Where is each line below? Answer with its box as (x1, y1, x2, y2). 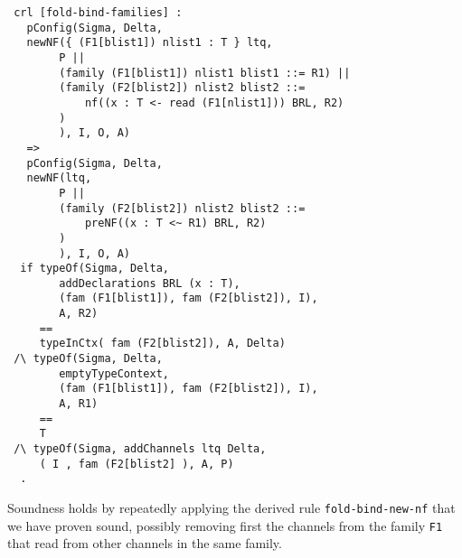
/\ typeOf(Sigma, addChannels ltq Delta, (14, 442, 267, 456)
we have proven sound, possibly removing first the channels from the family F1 (7, 516, 443, 535)
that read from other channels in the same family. (7, 534, 282, 553)
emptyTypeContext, (59, 367, 169, 380)
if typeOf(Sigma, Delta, (20, 262, 169, 275)
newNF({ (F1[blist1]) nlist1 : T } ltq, (26, 36, 273, 50)
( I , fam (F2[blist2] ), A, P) (39, 457, 234, 470)
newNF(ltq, (26, 172, 92, 185)
